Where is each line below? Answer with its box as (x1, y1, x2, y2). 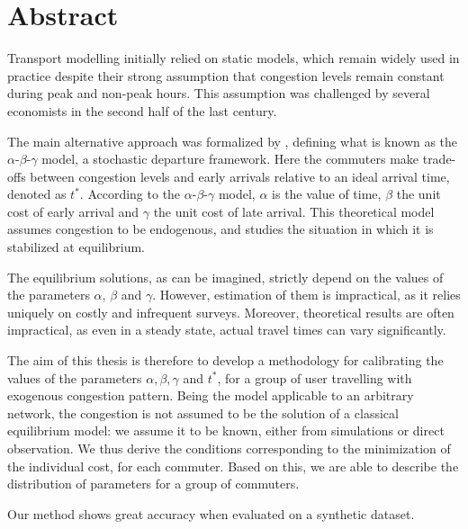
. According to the (79, 184, 181, 203)
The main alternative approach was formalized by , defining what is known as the (7, 131, 458, 150)
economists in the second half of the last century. (7, 101, 277, 120)
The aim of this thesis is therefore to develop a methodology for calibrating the (7, 351, 444, 370)
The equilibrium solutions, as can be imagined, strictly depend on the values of (7, 267, 444, 286)
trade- (422, 149, 456, 168)
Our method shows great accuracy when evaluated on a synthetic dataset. (7, 504, 415, 523)
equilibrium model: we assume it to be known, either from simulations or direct (7, 421, 445, 440)
